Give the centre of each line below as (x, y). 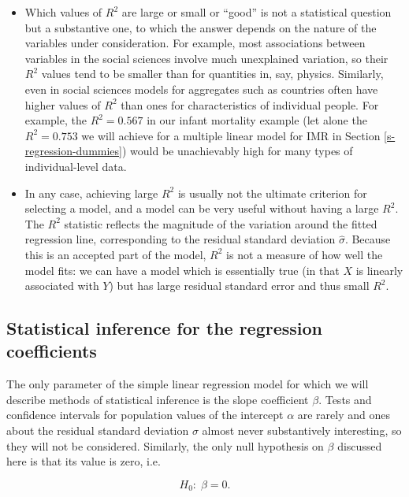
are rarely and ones (344, 415)
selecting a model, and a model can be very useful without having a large (202, 208)
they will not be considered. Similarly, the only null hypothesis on (165, 445)
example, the (56, 120)
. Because (368, 239)
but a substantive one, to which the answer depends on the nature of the (201, 27)
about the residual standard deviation (98, 430)
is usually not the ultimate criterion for (272, 193)
